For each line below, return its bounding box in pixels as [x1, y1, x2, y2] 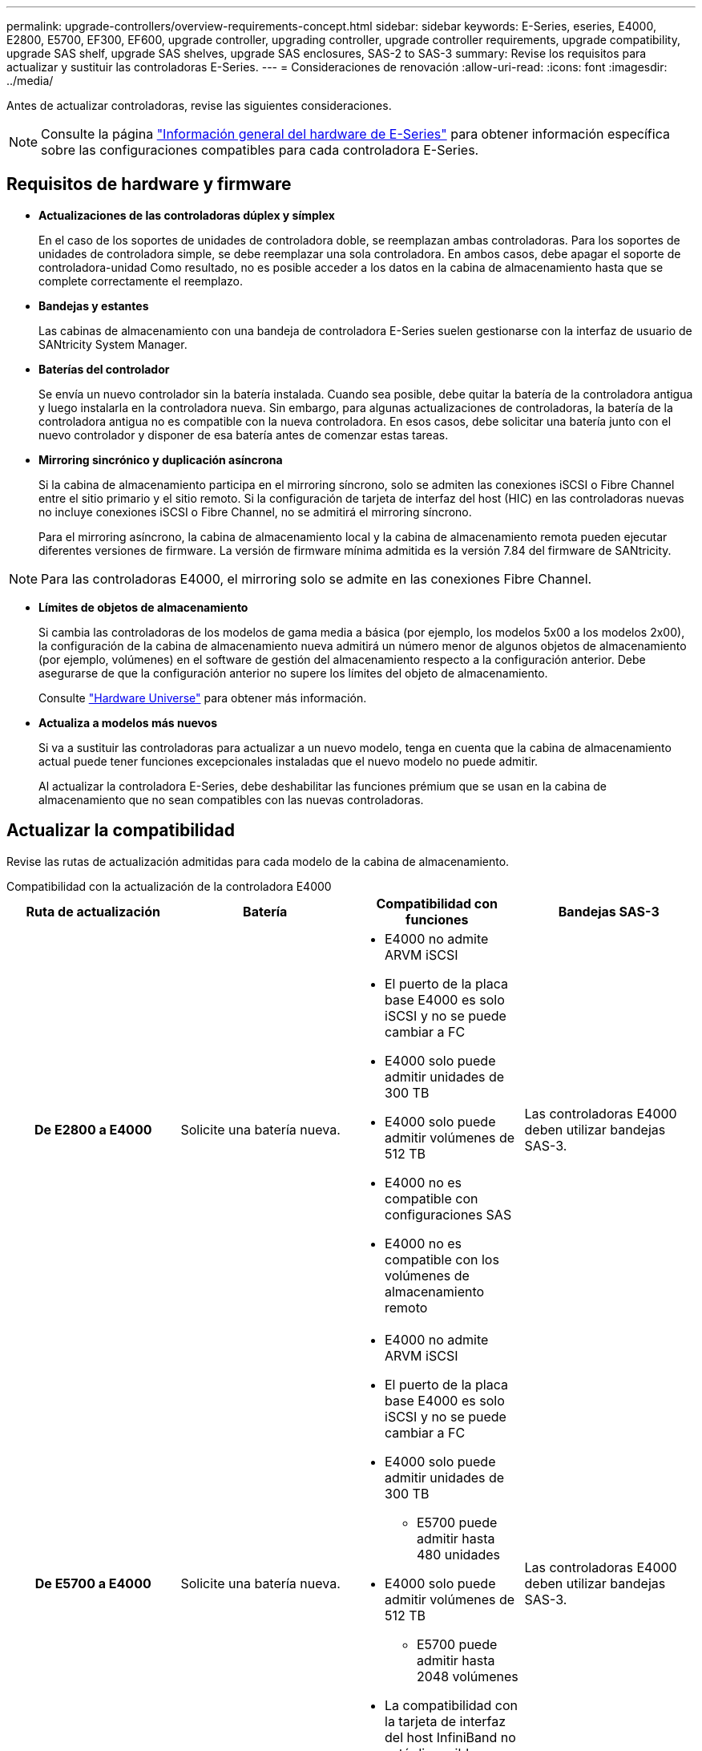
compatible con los [385, 1251, 499, 1268]
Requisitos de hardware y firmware [6, 174, 292, 195]
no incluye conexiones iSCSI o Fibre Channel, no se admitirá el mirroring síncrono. [38, 504, 472, 519]
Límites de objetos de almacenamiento [38, 600, 248, 614]
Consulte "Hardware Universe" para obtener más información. [38, 690, 367, 705]
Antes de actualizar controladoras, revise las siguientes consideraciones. [6, 99, 392, 112]
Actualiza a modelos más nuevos [38, 715, 218, 730]
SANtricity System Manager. [38, 337, 188, 351]
